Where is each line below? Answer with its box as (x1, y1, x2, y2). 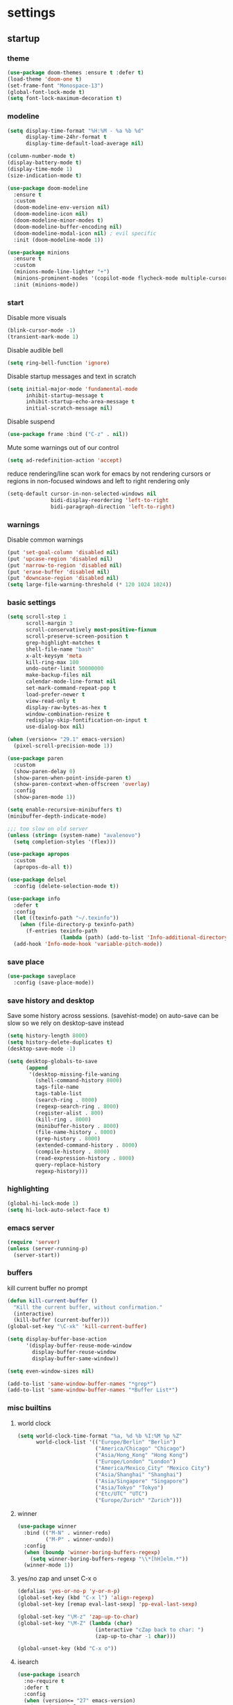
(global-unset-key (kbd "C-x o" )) (17, 1645, 117, 1652)
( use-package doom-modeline (7, 184, 89, 192)
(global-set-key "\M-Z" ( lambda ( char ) (17, 1619, 133, 1626)
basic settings (7, 598, 56, 608)
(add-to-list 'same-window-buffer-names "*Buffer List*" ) (7, 1387, 178, 1393)
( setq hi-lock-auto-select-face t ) (7, 1206, 110, 1213)
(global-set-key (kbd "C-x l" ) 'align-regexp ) (17, 1594, 155, 1601)
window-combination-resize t (25, 711, 110, 718)
